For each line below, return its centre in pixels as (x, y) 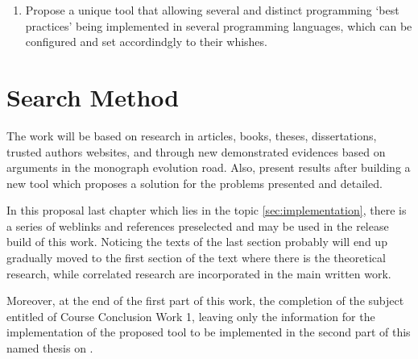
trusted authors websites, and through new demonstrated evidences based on (196, 151)
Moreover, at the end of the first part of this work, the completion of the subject (205, 301)
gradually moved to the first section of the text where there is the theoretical (196, 258)
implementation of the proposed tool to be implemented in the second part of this (209, 332)
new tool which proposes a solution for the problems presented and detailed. (195, 183)
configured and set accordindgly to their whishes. (146, 42)
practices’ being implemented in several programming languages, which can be (219, 25)
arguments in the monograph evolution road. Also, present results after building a (209, 167)
